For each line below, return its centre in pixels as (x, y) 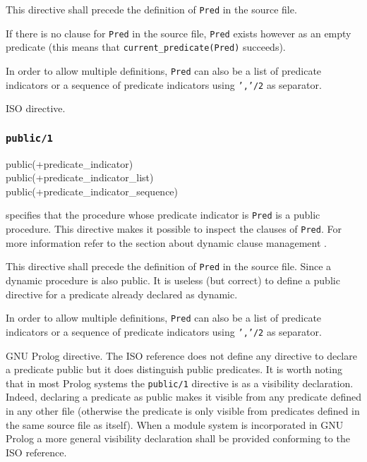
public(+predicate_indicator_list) (80, 177)
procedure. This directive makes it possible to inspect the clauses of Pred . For (174, 229)
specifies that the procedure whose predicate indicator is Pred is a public (163, 215)
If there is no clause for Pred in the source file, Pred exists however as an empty (179, 33)
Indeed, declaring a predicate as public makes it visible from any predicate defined (183, 397)
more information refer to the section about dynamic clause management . (166, 242)
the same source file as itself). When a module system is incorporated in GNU (175, 424)
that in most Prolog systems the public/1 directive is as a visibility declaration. (180, 383)
